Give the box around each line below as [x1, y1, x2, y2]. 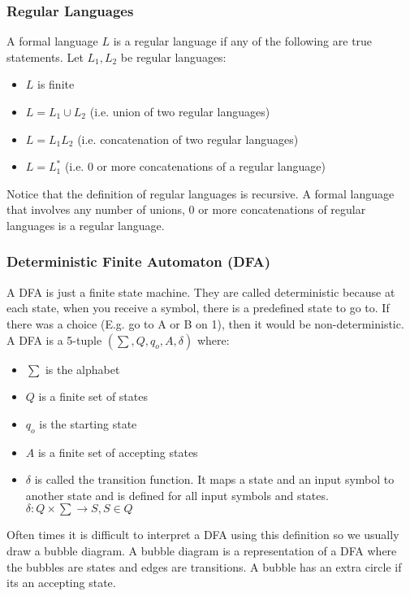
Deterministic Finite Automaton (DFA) [6, 251, 270, 272]
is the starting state [39, 415, 137, 432]
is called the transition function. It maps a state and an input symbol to [34, 471, 395, 488]
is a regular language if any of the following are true [113, 33, 373, 50]
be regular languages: [120, 48, 227, 65]
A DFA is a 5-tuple [6, 331, 102, 348]
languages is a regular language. [6, 216, 165, 233]
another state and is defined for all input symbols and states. [25, 486, 329, 503]
